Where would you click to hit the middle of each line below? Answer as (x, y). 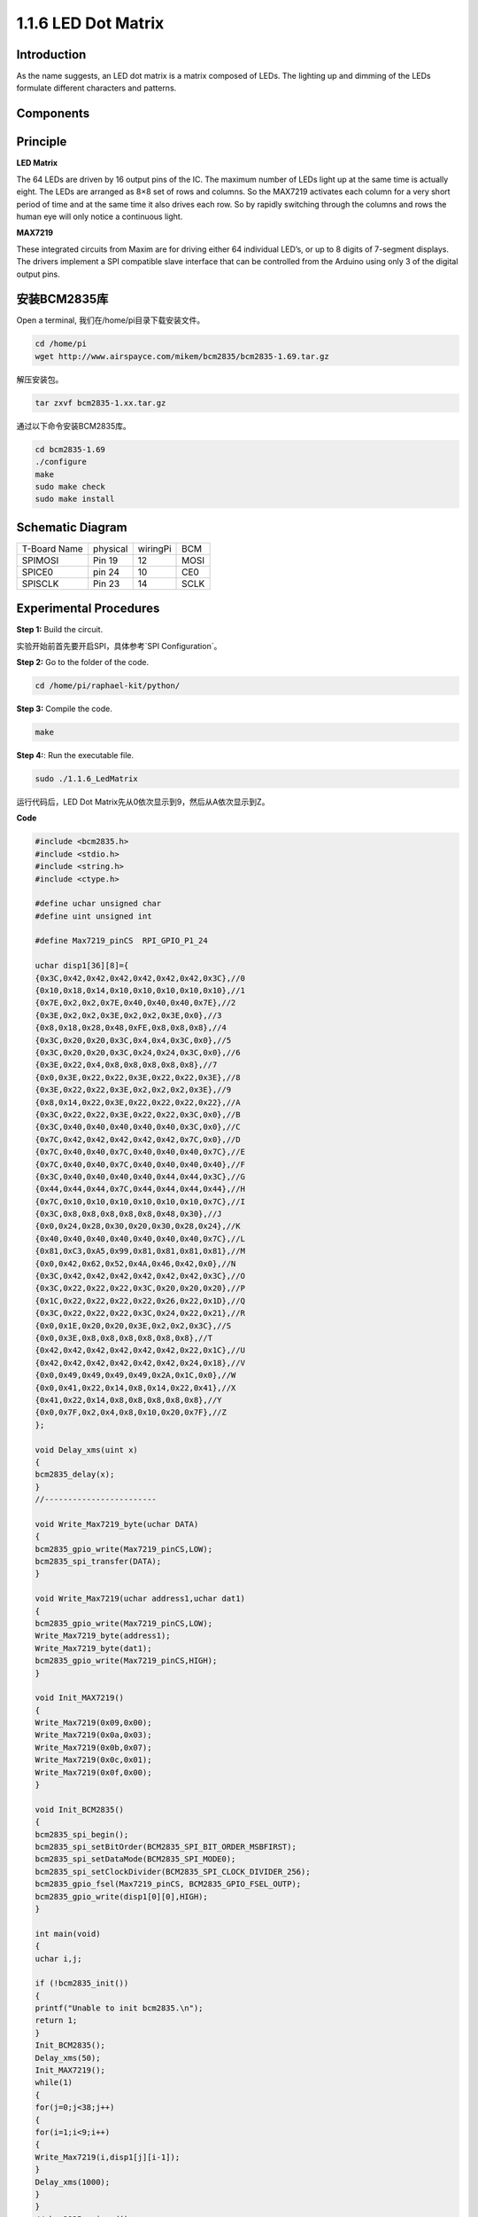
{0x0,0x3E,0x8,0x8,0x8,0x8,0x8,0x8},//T (123, 1338)
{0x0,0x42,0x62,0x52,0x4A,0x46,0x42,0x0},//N (135, 1263)
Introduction (51, 55)
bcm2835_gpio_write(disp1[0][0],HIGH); (121, 1896)
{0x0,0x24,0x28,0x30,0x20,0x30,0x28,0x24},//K (138, 1226)
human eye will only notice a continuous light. (100, 216)
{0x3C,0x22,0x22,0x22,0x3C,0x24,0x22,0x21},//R (140, 1313)
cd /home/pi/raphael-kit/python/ (108, 686)
